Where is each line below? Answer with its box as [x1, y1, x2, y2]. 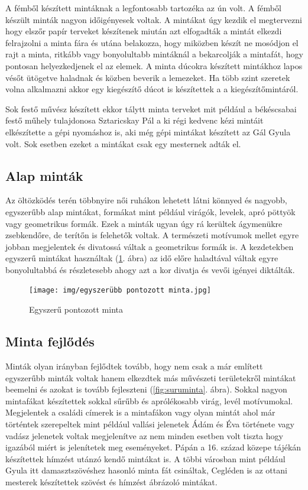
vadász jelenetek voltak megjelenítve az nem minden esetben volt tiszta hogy [5, 429, 283, 442]
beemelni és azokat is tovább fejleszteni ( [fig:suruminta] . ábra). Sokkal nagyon [5, 383, 287, 395]
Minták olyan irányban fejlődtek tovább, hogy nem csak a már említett [5, 359, 263, 372]
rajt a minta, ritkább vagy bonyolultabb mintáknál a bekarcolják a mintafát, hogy [5, 48, 303, 60]
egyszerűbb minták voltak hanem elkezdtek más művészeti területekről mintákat [5, 371, 296, 384]
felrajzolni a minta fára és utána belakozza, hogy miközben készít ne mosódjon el [5, 36, 299, 48]
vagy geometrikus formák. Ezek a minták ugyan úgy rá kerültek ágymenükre [5, 217, 283, 229]
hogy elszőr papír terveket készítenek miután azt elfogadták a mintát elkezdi [5, 25, 282, 37]
